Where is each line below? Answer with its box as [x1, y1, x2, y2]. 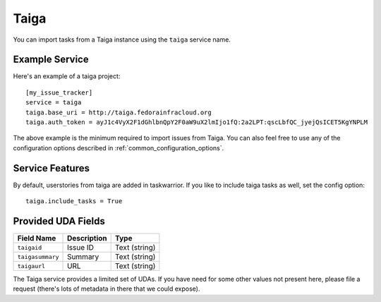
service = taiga [25, 99, 82, 107]
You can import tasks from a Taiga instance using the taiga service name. [13, 35, 231, 44]
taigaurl [17, 262, 46, 270]
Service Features [13, 162, 90, 174]
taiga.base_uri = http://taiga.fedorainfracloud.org [25, 108, 212, 116]
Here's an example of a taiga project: [13, 72, 121, 80]
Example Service [13, 54, 89, 66]
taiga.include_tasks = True [25, 198, 123, 205]
